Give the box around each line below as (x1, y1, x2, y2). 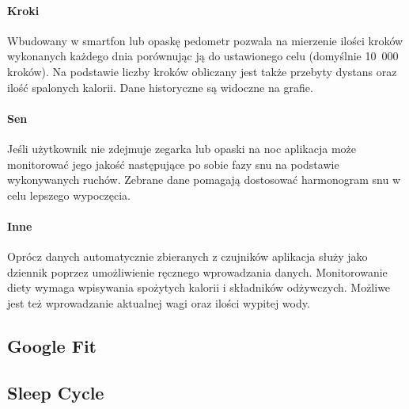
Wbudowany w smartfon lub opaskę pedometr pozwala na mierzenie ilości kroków (7, 32, 403, 48)
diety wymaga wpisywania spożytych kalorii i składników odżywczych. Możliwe (7, 279, 391, 296)
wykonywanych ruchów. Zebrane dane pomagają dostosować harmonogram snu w (7, 171, 400, 188)
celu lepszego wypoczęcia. (7, 186, 131, 203)
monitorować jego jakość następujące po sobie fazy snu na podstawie (7, 155, 339, 172)
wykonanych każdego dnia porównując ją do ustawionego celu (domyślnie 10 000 (7, 48, 399, 64)
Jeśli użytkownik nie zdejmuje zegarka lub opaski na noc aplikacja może (7, 140, 356, 156)
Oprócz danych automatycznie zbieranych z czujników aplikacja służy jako (7, 248, 368, 265)
